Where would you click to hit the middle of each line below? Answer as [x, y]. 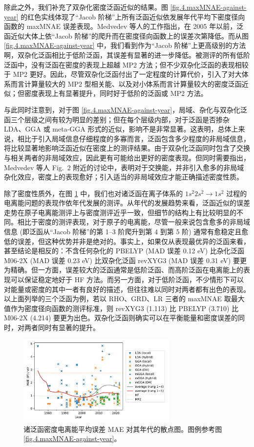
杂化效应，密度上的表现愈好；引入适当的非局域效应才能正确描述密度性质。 [124, 177]
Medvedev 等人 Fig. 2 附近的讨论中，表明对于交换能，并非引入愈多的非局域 [124, 167]
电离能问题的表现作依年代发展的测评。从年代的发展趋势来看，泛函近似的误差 [127, 203]
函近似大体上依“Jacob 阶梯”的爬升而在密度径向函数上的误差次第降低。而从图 [127, 35]
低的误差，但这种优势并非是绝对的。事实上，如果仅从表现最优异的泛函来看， [127, 241]
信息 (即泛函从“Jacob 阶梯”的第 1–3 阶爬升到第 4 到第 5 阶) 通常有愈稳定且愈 [126, 232]
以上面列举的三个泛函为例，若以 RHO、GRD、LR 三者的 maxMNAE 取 [117, 299]
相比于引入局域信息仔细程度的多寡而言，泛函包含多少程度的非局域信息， [134, 138]
